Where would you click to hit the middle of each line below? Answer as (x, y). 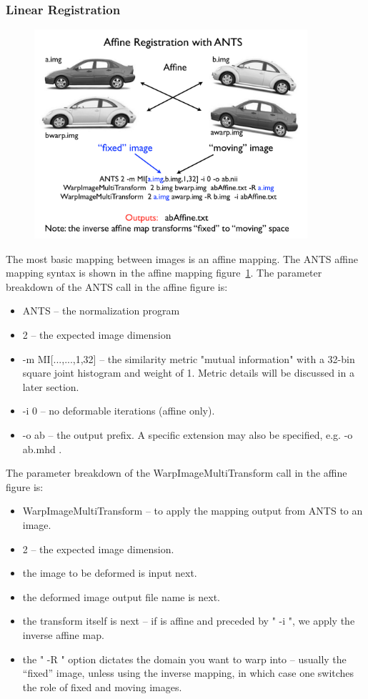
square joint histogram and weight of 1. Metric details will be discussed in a (188, 373)
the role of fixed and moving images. (102, 686)
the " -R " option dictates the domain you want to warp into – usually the (184, 659)
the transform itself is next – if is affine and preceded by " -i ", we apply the (189, 621)
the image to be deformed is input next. (110, 573)
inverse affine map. (63, 634)
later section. (51, 386)
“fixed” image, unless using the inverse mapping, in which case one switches (188, 673)
